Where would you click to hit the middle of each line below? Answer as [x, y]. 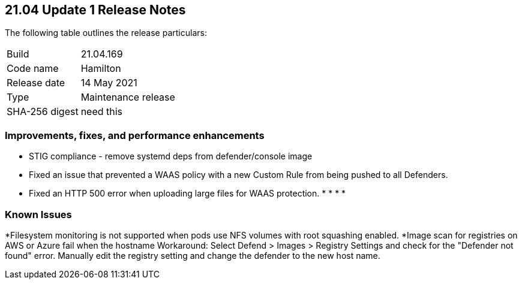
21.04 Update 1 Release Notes [95, 10]
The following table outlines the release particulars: [106, 33]
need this [102, 112]
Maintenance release [128, 97]
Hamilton [101, 69]
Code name [33, 69]
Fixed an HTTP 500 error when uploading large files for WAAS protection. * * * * [187, 194]
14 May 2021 [109, 83]
